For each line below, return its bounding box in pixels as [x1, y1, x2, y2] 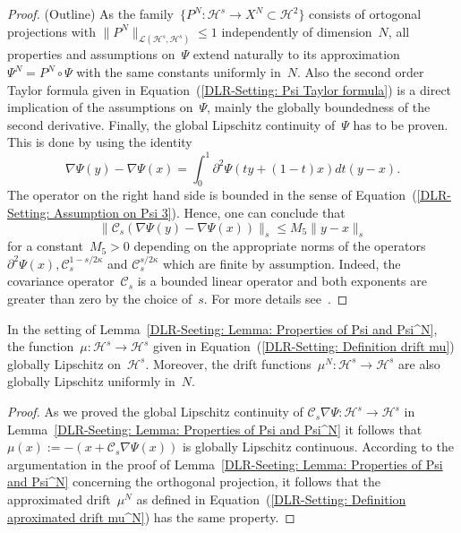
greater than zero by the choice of [7, 289, 192, 308]
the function [7, 337, 74, 356]
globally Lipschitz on [7, 354, 122, 373]
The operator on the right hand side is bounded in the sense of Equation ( [7, 185, 417, 204]
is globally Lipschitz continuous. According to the [182, 437, 454, 456]
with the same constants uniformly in [76, 63, 281, 82]
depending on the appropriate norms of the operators [133, 236, 426, 255]
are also [398, 354, 440, 373]
